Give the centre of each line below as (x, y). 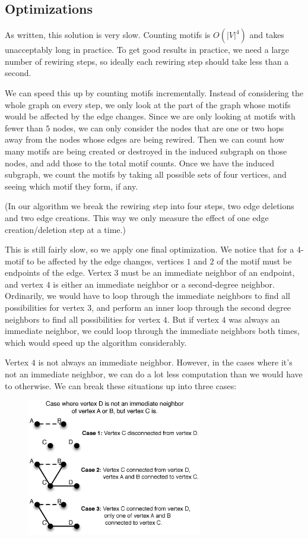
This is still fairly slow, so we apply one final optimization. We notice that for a (150, 249)
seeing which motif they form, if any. (72, 186)
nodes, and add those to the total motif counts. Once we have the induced (140, 163)
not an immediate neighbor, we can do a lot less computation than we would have (154, 374)
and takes (267, 35)
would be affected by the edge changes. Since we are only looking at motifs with (150, 116)
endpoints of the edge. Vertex (58, 272)
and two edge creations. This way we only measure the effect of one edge (137, 217)
